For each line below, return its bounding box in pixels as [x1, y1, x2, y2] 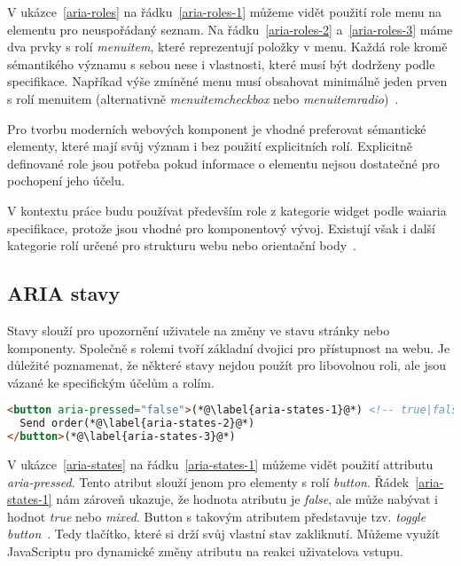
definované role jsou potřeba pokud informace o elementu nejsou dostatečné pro [7, 153, 440, 172]
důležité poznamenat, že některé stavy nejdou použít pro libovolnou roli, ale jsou [7, 356, 446, 374]
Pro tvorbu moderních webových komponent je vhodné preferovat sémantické [7, 119, 426, 138]
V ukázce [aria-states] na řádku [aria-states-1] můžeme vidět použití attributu [7, 454, 434, 473]
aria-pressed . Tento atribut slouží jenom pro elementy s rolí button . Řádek [7, 472, 410, 491]
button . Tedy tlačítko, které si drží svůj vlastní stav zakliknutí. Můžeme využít [7, 524, 441, 543]
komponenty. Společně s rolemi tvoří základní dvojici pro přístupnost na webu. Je [7, 338, 450, 357]
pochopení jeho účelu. [7, 171, 125, 190]
